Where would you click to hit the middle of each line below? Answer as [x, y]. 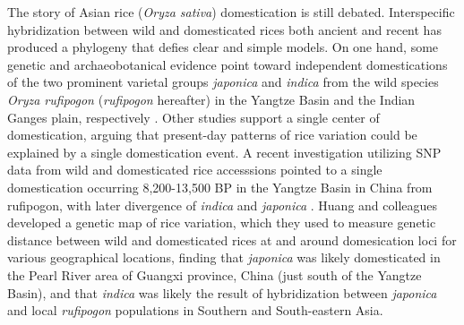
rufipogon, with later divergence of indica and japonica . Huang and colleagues [223, 205]
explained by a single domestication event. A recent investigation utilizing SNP [224, 152]
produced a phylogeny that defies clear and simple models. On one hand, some [223, 47]
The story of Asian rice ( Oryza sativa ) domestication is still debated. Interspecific [231, 12]
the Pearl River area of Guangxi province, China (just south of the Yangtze [215, 274]
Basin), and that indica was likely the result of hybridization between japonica [222, 292]
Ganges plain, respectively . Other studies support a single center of [193, 117]
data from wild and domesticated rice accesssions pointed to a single [195, 170]
